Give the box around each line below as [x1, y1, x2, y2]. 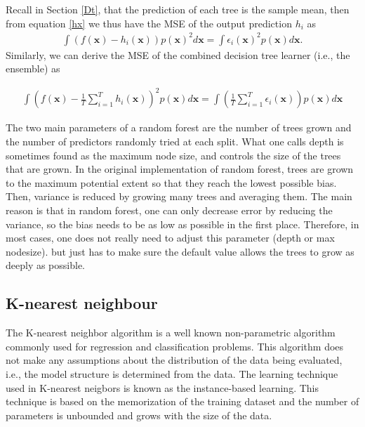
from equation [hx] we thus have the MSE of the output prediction [6, 15, 292, 30]
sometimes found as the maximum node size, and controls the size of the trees [6, 147, 341, 162]
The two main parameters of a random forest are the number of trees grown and [6, 120, 352, 135]
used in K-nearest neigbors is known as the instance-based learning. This [6, 380, 319, 395]
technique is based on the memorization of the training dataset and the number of [6, 394, 359, 409]
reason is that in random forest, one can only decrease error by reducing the [6, 203, 333, 217]
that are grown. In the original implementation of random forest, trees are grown [6, 162, 354, 176]
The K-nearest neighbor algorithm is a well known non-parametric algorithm [6, 325, 336, 340]
